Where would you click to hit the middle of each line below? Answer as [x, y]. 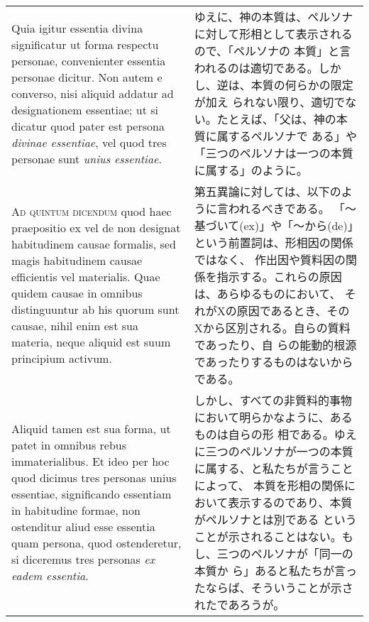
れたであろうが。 [239, 605]
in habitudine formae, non [76, 510]
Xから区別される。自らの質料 [272, 328]
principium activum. [62, 358]
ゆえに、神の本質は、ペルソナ [274, 17]
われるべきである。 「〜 [292, 208]
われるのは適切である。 [256, 68]
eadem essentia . [50, 575]
